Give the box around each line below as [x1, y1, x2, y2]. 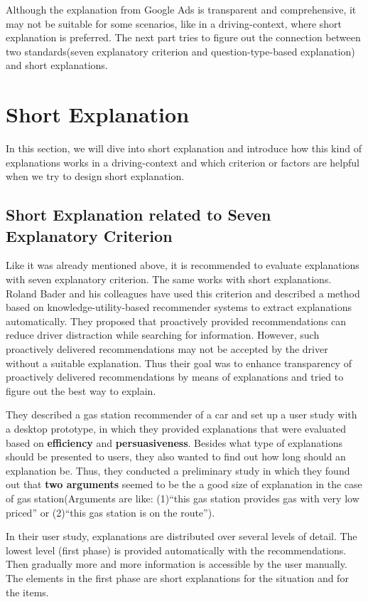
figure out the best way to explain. [6, 383, 156, 398]
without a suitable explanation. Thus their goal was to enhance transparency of [6, 355, 352, 370]
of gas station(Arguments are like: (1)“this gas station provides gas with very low [6, 490, 359, 505]
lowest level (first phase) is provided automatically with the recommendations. [6, 542, 347, 557]
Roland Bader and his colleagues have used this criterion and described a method [6, 285, 360, 300]
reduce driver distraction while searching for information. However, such [6, 327, 320, 342]
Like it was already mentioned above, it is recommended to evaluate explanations [6, 258, 359, 273]
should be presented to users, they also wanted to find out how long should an [6, 449, 346, 464]
